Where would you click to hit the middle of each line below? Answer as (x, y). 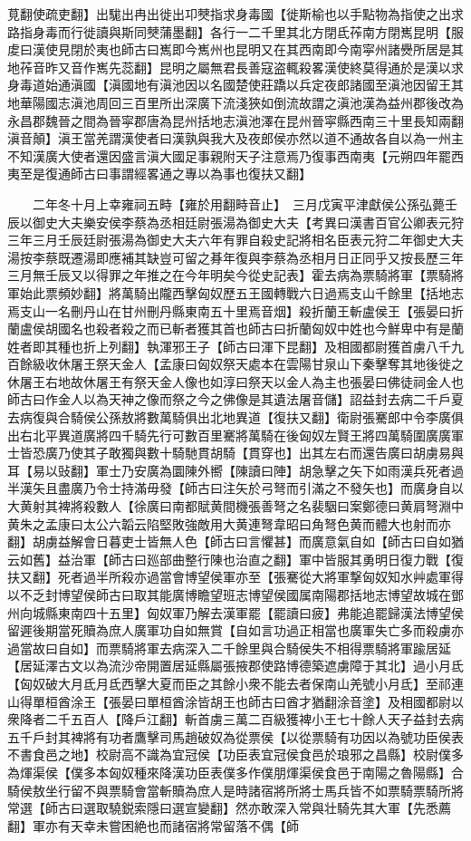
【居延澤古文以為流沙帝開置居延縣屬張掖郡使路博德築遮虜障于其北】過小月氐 (235, 666)
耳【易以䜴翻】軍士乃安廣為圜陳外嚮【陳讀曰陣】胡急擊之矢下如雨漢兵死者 (229, 470)
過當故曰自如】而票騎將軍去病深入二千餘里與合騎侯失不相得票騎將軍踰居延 (229, 648)
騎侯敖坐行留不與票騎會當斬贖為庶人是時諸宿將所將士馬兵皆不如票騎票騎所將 (235, 790)
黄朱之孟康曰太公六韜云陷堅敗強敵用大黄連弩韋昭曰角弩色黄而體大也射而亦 (229, 523)
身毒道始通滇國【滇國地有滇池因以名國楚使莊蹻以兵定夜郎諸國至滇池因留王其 (235, 85)
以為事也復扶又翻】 (254, 174)
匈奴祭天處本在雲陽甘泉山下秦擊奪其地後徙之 (330, 364)
